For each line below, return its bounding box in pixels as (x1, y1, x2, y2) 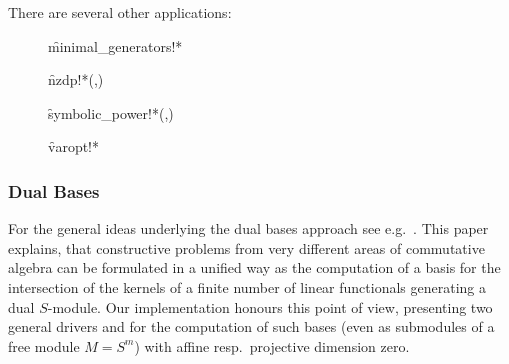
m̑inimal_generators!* (48, 35, 183, 56)
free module (8, 335, 80, 356)
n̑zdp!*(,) (48, 69, 104, 90)
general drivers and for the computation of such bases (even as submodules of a (8, 316, 495, 337)
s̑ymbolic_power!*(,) (48, 102, 174, 123)
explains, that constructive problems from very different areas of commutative (8, 237, 485, 258)
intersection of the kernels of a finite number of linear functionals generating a (8, 276, 487, 297)
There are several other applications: (8, 2, 232, 22)
